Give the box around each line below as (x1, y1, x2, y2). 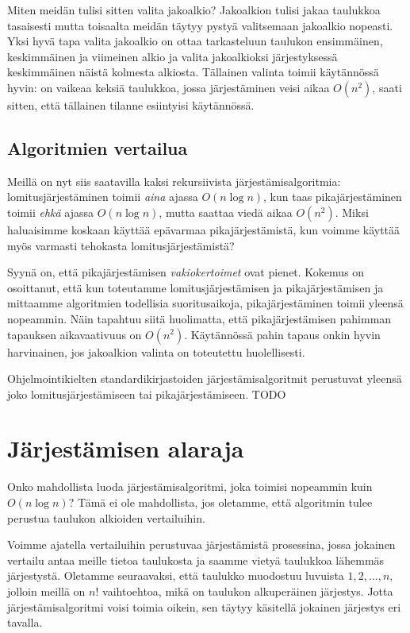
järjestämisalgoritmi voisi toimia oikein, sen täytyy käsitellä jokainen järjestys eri (7, 598, 401, 615)
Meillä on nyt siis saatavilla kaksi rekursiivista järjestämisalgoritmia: (7, 172, 341, 189)
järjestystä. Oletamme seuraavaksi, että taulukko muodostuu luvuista (7, 567, 344, 584)
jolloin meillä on (7, 582, 86, 599)
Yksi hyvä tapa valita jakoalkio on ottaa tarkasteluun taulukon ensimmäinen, (7, 33, 383, 49)
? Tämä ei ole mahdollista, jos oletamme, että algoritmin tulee (68, 494, 373, 511)
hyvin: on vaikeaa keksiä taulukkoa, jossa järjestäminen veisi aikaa (7, 79, 330, 95)
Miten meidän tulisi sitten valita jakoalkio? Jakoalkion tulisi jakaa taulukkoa (7, 2, 381, 17)
